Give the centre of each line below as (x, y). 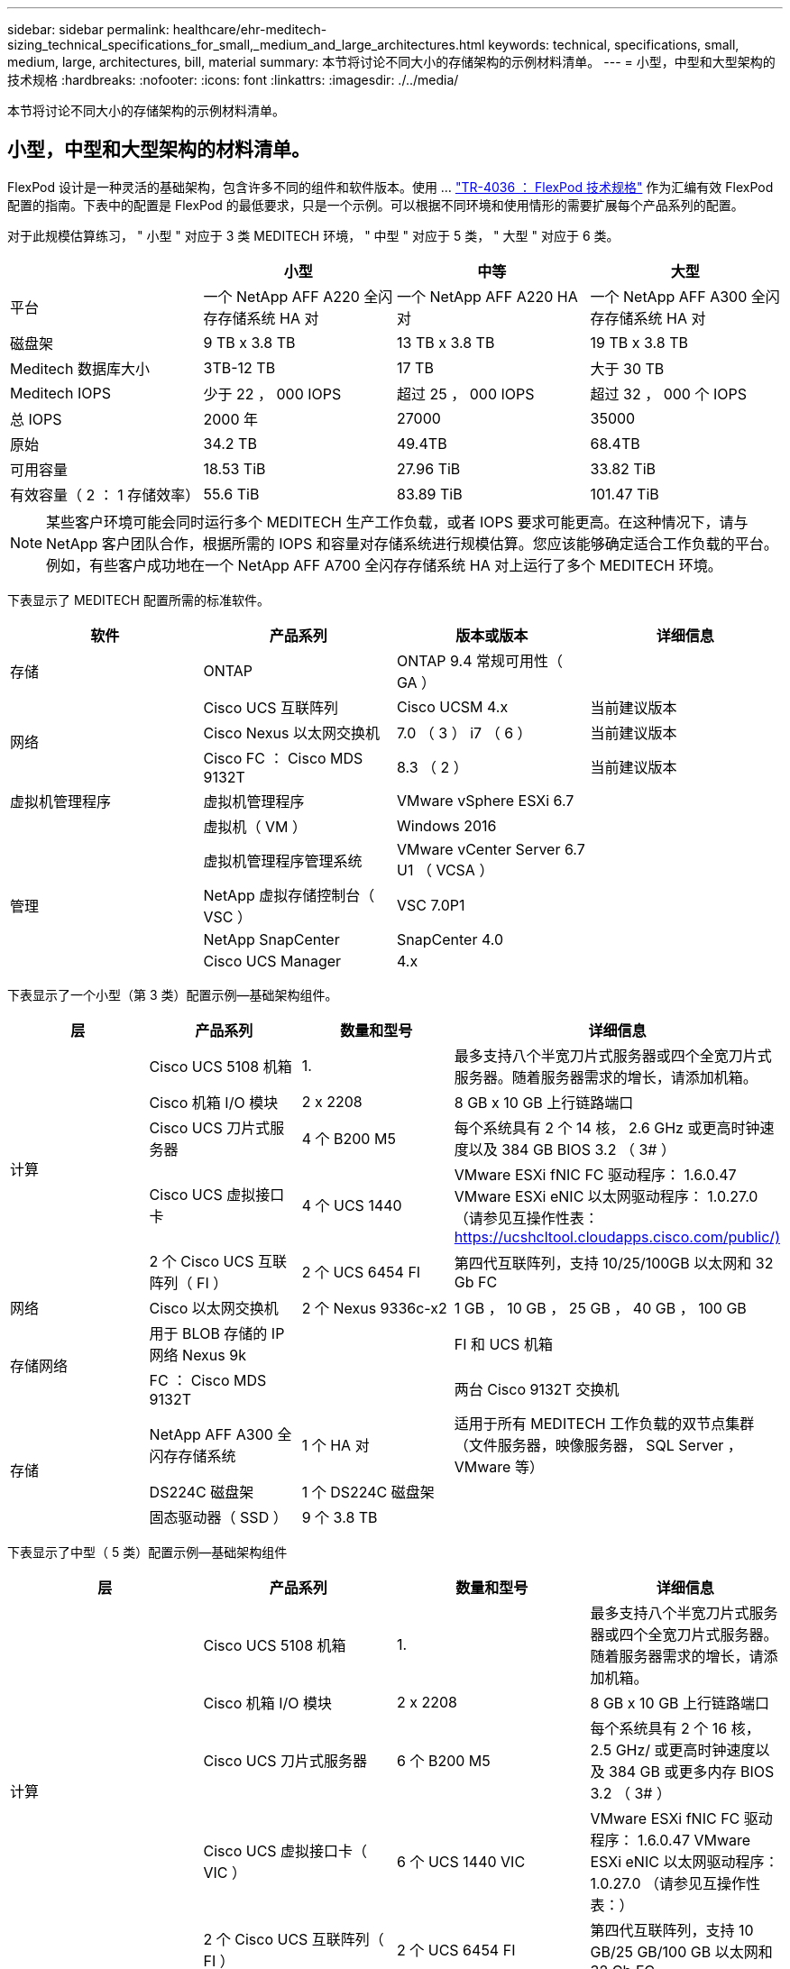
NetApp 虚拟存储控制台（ (289, 895)
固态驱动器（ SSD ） (218, 1517)
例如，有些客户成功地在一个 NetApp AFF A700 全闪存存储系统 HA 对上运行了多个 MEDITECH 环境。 (384, 565)
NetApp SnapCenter (271, 939)
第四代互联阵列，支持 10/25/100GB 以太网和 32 (614, 1263)
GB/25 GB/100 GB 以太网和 (681, 1951)
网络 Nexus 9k (197, 1355)
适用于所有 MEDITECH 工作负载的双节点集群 (604, 1423)
